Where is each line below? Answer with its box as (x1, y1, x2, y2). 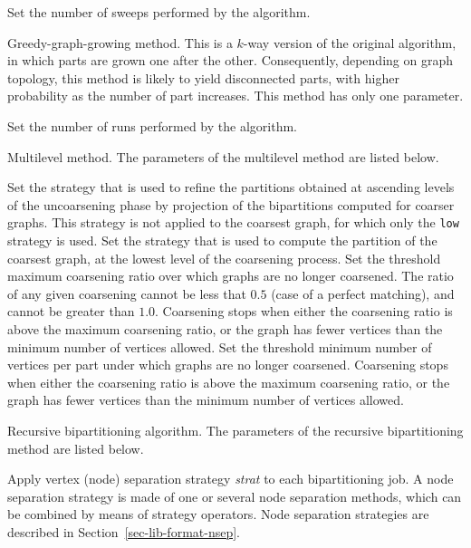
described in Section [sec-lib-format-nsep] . (7, 522, 241, 541)
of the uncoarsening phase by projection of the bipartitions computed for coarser (7, 195, 455, 214)
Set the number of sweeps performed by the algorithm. (7, 3, 311, 21)
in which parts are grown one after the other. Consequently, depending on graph (7, 51, 453, 70)
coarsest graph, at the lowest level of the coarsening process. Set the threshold (7, 248, 441, 267)
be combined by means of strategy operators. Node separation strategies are (7, 505, 429, 524)
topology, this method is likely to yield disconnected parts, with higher (7, 68, 399, 87)
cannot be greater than (7, 302, 135, 321)
